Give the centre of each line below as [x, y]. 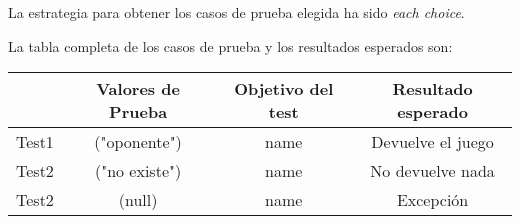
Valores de [138, 89]
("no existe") [138, 171]
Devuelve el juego [432, 142]
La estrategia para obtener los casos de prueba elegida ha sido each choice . [236, 12]
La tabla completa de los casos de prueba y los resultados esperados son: [230, 45]
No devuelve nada [432, 171]
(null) [138, 200]
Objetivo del [284, 89]
